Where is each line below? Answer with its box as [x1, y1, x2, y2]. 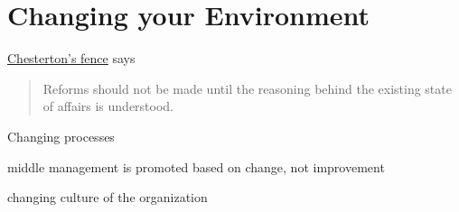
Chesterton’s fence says [7, 49, 136, 68]
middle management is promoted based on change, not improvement [7, 157, 385, 176]
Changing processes [7, 126, 115, 145]
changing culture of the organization [7, 188, 208, 207]
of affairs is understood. [42, 97, 174, 115]
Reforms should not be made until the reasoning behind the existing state [42, 78, 452, 97]
